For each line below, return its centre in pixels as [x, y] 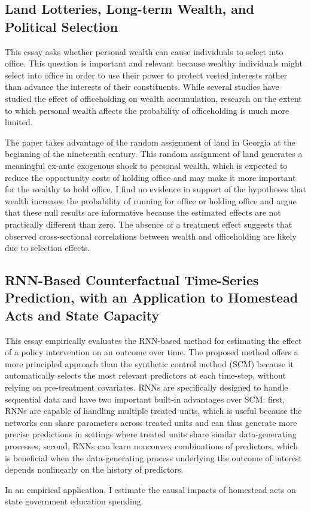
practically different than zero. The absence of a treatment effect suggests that [149, 224]
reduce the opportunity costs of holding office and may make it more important [150, 177]
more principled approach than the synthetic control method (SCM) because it [149, 363]
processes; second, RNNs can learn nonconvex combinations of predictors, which [152, 446]
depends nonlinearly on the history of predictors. [94, 469]
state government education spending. [74, 501]
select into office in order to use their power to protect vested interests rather [146, 75]
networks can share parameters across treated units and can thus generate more [151, 422]
